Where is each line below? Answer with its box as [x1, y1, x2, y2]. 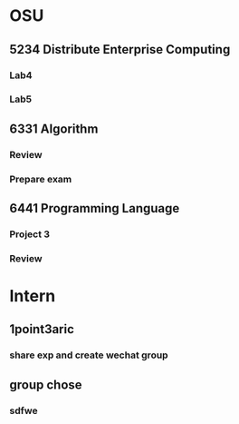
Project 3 [9, 228, 51, 241]
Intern [9, 286, 56, 307]
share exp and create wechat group [9, 349, 169, 361]
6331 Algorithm [9, 121, 99, 136]
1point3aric [9, 321, 75, 337]
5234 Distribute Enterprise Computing [9, 42, 231, 57]
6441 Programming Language [9, 201, 180, 216]
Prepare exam [9, 173, 72, 185]
